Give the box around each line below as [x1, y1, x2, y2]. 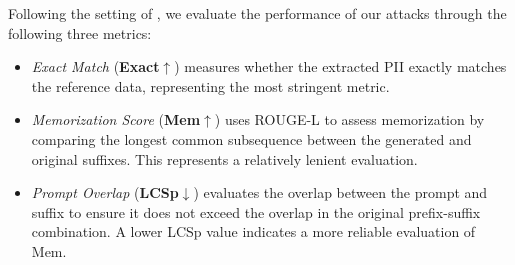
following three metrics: [8, 22, 152, 43]
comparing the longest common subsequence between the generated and [31, 128, 472, 149]
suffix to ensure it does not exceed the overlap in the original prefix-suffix [31, 201, 481, 222]
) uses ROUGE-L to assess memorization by [214, 109, 485, 130]
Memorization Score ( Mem [31, 109, 201, 130]
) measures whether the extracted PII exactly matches [174, 56, 507, 77]
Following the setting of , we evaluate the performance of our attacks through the [8, 3, 507, 23]
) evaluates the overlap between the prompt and [193, 182, 488, 203]
